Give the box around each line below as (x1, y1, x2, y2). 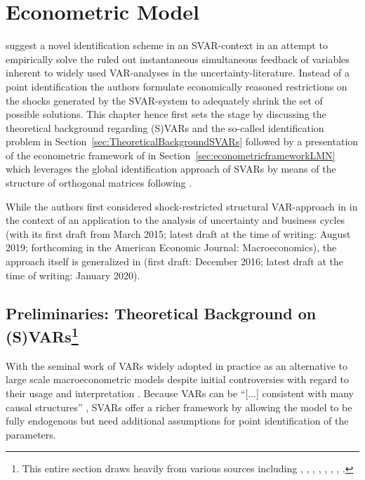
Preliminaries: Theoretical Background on (6, 302, 317, 324)
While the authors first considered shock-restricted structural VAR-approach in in (6, 199, 358, 213)
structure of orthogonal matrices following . (6, 175, 192, 190)
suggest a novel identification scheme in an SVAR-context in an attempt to (6, 38, 328, 53)
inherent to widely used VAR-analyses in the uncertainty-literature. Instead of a (6, 65, 350, 80)
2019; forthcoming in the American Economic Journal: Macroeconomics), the (6, 240, 337, 255)
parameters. (6, 427, 56, 441)
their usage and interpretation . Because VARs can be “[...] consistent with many (6, 386, 354, 400)
